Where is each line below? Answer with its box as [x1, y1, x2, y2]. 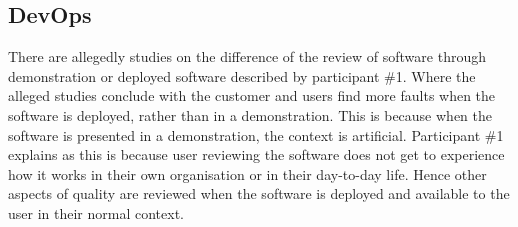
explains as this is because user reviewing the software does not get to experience [8, 144, 505, 165]
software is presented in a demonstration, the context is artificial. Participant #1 [8, 124, 504, 145]
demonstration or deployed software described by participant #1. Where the [8, 65, 476, 86]
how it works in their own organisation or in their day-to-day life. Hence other [8, 163, 487, 184]
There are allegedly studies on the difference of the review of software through [8, 46, 486, 67]
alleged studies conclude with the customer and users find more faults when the [8, 85, 496, 106]
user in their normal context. [8, 202, 184, 223]
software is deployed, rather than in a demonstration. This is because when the [8, 104, 492, 125]
